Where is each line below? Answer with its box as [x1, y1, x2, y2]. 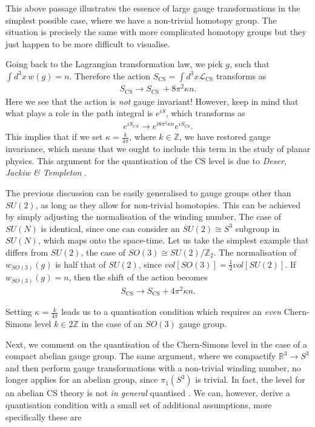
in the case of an [81, 317, 143, 329]
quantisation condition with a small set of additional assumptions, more [5, 398, 272, 411]
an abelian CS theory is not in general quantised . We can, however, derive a [5, 386, 290, 399]
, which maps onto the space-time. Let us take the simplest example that [38, 234, 309, 247]
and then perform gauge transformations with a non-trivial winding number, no [5, 361, 301, 374]
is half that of [55, 257, 106, 270]
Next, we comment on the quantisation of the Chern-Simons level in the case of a [5, 337, 307, 350]
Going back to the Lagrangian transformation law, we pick [5, 58, 223, 70]
